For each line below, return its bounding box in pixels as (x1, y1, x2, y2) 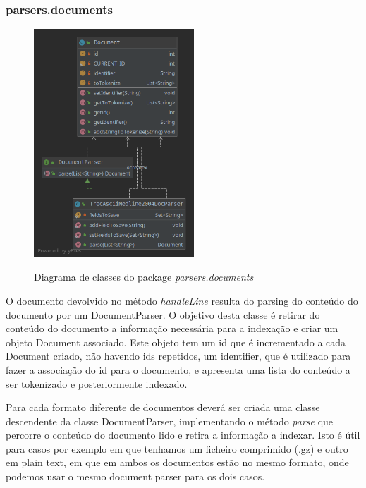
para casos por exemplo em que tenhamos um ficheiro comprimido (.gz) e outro (6, 441, 348, 456)
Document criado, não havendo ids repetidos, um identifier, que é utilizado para (6, 348, 351, 363)
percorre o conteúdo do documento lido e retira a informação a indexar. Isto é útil (6, 427, 360, 442)
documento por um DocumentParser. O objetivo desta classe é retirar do (6, 307, 320, 322)
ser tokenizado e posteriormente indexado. (6, 376, 188, 391)
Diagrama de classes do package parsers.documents (34, 269, 254, 284)
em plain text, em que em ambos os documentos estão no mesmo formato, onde (6, 455, 349, 470)
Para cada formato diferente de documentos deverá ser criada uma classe (6, 400, 320, 415)
